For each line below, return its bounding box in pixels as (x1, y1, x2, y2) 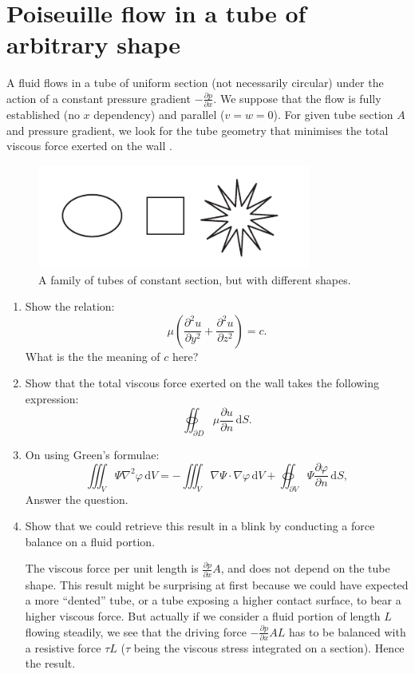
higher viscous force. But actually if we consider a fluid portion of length (25, 607, 381, 624)
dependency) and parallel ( (93, 106, 225, 123)
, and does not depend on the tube (220, 560, 390, 577)
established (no (6, 106, 80, 123)
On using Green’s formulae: (25, 446, 160, 462)
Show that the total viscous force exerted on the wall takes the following (25, 375, 380, 391)
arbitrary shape (6, 28, 180, 61)
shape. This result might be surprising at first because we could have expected (25, 576, 409, 593)
